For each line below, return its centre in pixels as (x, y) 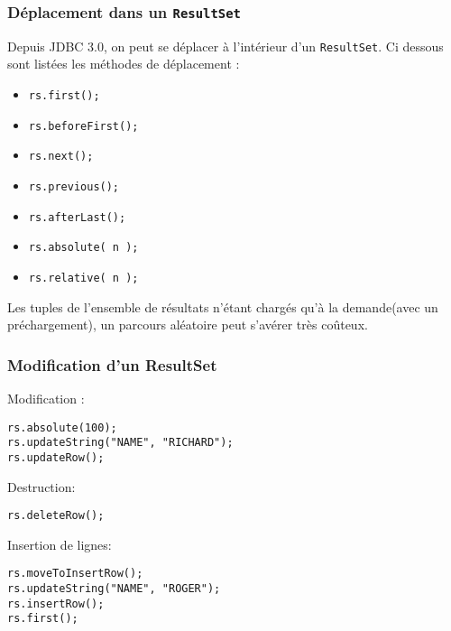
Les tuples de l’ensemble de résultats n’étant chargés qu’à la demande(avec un (223, 306)
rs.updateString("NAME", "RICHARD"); (120, 443)
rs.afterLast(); (77, 217)
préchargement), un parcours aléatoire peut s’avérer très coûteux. (188, 325)
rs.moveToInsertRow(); (75, 574)
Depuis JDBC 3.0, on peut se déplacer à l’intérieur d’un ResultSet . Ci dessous (225, 46)
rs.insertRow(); (56, 603)
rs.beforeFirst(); (83, 126)
